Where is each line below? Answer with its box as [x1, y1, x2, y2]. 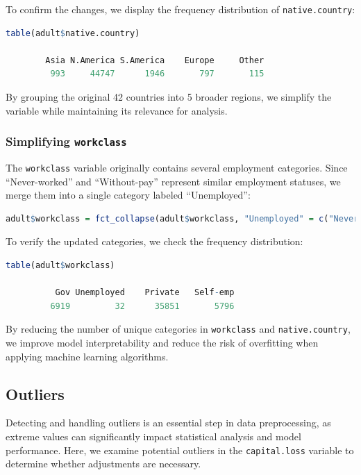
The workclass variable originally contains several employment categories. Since [6, 160, 348, 174]
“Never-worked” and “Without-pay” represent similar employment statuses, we [6, 174, 341, 188]
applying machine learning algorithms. [6, 349, 169, 363]
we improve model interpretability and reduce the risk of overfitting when [6, 335, 319, 350]
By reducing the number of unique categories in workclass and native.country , [6, 322, 351, 336]
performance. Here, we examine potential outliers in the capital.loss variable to [6, 442, 354, 457]
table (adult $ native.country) [6, 28, 140, 38]
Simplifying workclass [6, 133, 127, 150]
